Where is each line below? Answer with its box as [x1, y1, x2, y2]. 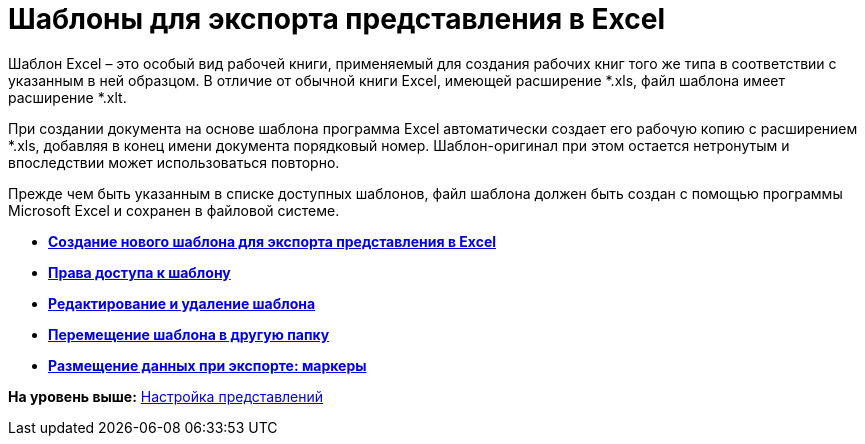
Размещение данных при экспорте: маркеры [48, 356, 367, 374]
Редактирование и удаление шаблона [48, 294, 316, 312]
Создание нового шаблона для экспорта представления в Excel [48, 232, 497, 250]
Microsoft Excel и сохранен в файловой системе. [8, 201, 340, 219]
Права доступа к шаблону [48, 263, 231, 281]
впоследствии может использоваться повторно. [8, 153, 340, 171]
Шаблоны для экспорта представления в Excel [8, 2, 665, 36]
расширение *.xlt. [8, 88, 127, 106]
